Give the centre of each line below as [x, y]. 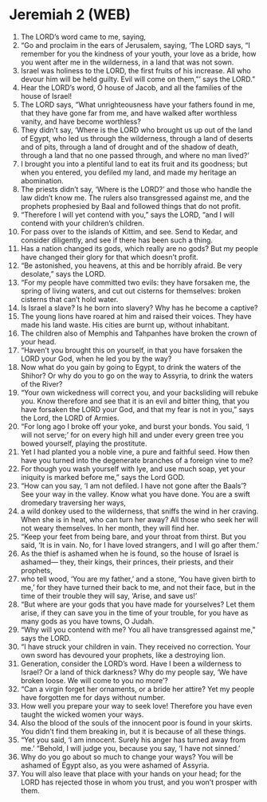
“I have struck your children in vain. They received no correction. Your [135, 647]
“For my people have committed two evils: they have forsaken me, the [135, 282]
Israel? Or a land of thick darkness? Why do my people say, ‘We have [134, 672]
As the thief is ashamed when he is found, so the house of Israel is [130, 553]
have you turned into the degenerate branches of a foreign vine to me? [137, 460]
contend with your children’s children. [82, 223]
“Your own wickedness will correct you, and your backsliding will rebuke [139, 392]
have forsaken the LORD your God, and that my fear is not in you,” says [137, 409]
